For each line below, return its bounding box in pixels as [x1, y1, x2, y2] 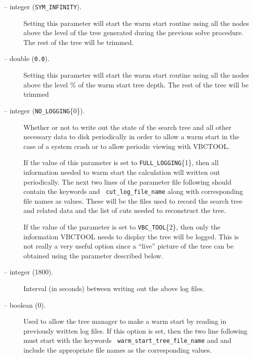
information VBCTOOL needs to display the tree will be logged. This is [23, 231, 239, 241]
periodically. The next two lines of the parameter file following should [23, 176, 232, 187]
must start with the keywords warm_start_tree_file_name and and [23, 335, 232, 345]
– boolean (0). [4, 299, 46, 310]
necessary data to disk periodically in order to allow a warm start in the [23, 131, 239, 142]
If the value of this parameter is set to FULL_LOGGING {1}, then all [23, 157, 219, 168]
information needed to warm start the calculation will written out [23, 167, 220, 177]
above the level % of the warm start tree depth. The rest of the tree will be [23, 79, 249, 89]
